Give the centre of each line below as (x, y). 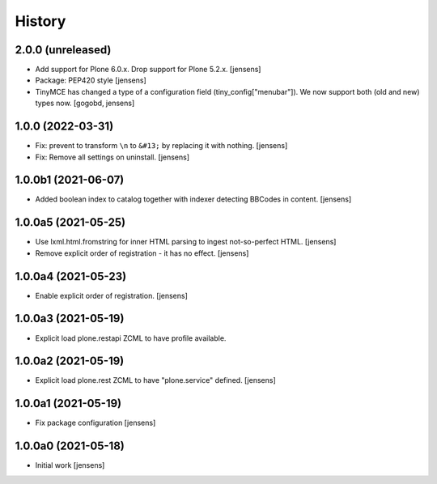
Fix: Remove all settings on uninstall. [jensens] (112, 157)
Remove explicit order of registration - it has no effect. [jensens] (142, 253)
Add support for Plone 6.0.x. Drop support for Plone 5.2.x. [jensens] (148, 70)
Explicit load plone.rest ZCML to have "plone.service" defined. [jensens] (155, 380)
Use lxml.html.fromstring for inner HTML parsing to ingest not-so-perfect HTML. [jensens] (186, 242)
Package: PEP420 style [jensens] (91, 80)
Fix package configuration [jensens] (95, 423)
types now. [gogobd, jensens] (85, 103)
